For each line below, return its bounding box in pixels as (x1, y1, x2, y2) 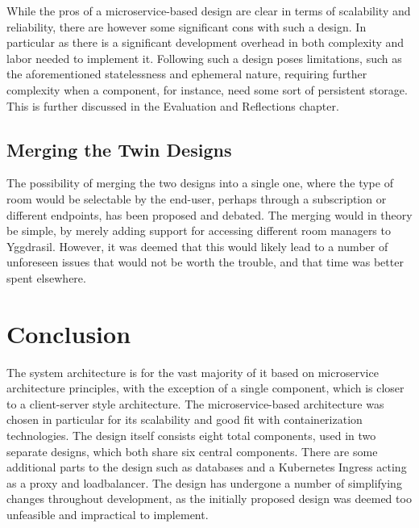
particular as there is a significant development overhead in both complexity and (6, 34, 404, 51)
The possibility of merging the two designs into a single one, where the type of (6, 174, 393, 191)
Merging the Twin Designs (6, 136, 232, 161)
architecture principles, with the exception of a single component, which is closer (6, 379, 404, 396)
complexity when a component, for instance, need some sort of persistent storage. (6, 81, 408, 98)
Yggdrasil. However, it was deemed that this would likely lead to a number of (6, 237, 388, 254)
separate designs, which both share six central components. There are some (6, 442, 378, 459)
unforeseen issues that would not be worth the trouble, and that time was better (6, 254, 404, 270)
